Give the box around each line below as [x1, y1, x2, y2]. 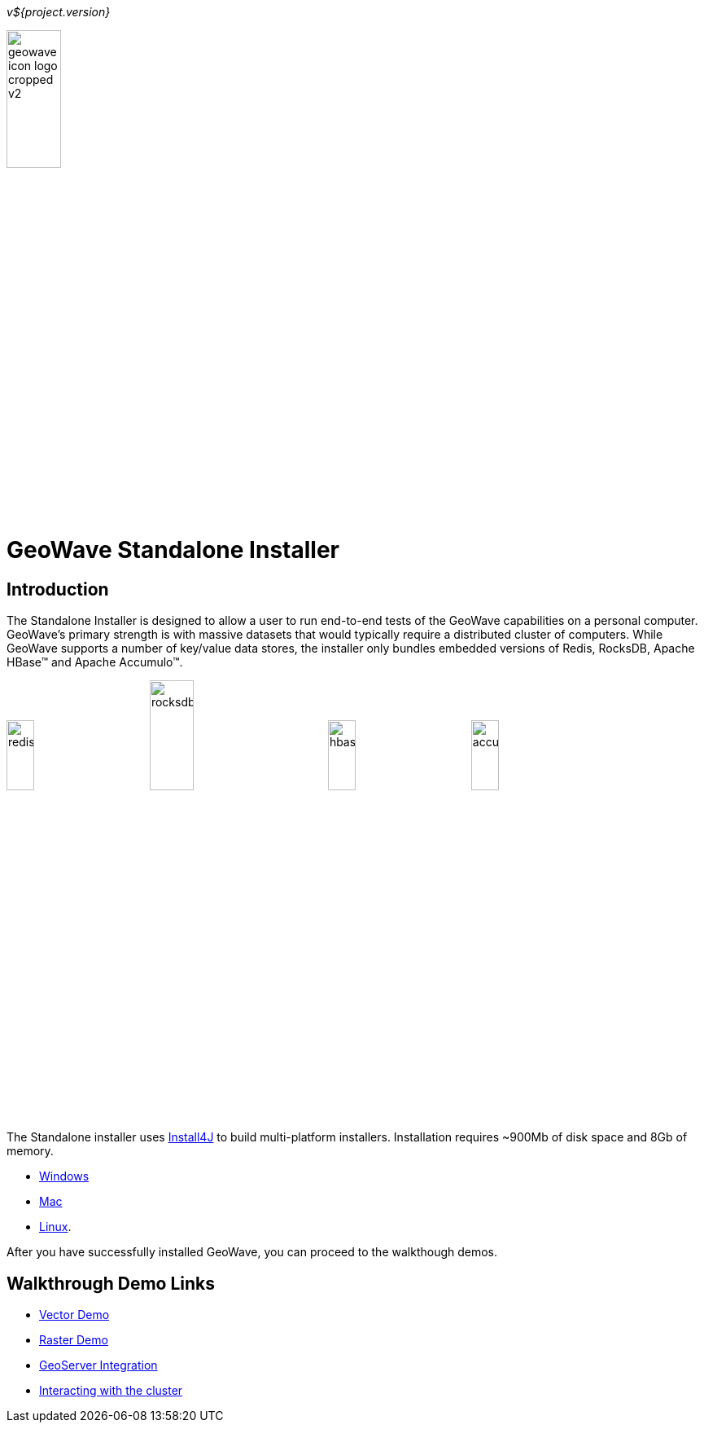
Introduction [7, 579, 109, 600]
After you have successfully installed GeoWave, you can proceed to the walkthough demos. [7, 1245, 498, 1260]
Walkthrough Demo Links [7, 1273, 216, 1294]
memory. [7, 1144, 54, 1159]
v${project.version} [7, 5, 111, 19]
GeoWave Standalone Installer [7, 536, 339, 565]
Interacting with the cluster [39, 1383, 183, 1398]
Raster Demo [39, 1333, 108, 1348]
